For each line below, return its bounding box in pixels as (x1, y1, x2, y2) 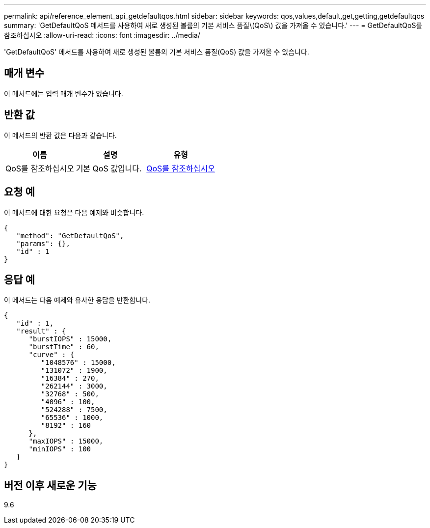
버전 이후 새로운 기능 (4, 479, 97, 492)
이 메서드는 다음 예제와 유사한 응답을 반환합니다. (4, 296, 151, 305)
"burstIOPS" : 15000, (28, 335, 112, 343)
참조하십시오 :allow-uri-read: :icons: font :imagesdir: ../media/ (4, 31, 200, 39)
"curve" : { (28, 351, 75, 359)
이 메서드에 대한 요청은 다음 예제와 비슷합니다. (4, 208, 144, 217)
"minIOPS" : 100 (28, 445, 91, 453)
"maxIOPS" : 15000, (28, 437, 104, 445)
